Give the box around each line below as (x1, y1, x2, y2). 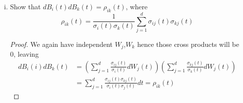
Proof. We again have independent (10, 39, 113, 49)
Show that (10, 1, 41, 11)
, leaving (13, 49, 39, 59)
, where (125, 1, 148, 11)
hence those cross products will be (137, 39, 239, 49)
